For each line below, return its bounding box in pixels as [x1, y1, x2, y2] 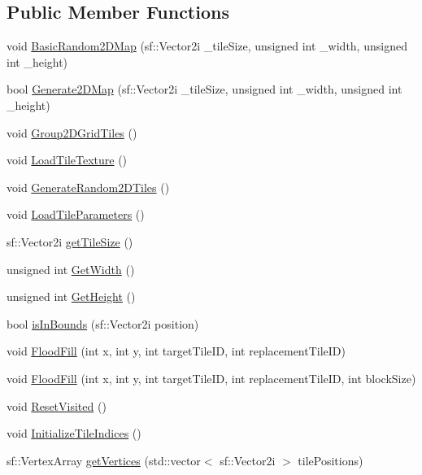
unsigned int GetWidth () [7, 260, 135, 277]
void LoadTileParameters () [7, 206, 145, 223]
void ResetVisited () [7, 397, 107, 414]
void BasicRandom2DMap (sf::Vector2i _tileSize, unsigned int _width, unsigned [7, 37, 407, 54]
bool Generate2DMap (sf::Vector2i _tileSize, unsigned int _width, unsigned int [7, 81, 402, 98]
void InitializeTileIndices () [7, 425, 141, 442]
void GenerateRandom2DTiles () [7, 178, 170, 195]
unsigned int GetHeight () [7, 288, 136, 305]
